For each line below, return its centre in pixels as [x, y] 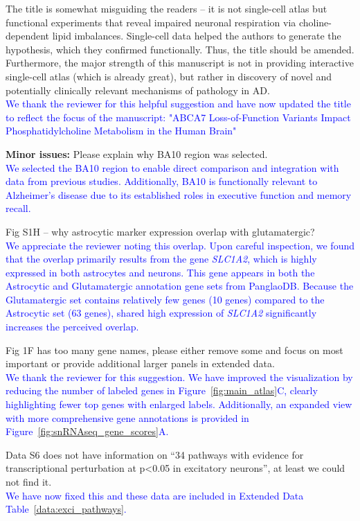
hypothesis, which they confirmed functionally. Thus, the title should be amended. [180, 49]
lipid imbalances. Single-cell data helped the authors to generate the [197, 36]
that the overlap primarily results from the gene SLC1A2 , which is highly [161, 259]
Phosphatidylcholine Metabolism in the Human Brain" [121, 131]
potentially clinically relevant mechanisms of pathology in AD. [138, 90]
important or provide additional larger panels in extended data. [140, 363]
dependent [28, 36]
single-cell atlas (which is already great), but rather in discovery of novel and [169, 76]
